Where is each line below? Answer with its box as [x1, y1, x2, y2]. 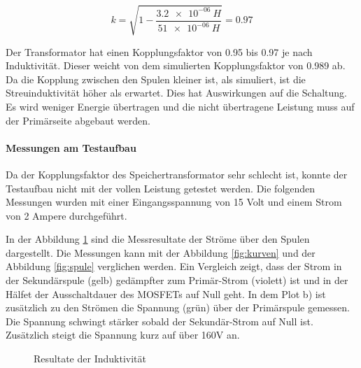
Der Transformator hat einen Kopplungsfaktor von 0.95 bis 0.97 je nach [6, 44, 313, 59]
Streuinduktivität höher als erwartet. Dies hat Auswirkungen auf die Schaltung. [6, 85, 347, 100]
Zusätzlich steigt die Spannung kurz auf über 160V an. [6, 327, 240, 342]
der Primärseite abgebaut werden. [6, 113, 150, 127]
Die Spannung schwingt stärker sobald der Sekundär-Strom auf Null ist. [6, 313, 313, 328]
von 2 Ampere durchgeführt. [6, 208, 127, 222]
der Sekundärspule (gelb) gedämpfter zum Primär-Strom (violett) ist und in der [6, 273, 348, 288]
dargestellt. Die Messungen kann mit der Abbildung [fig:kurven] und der [6, 245, 316, 260]
